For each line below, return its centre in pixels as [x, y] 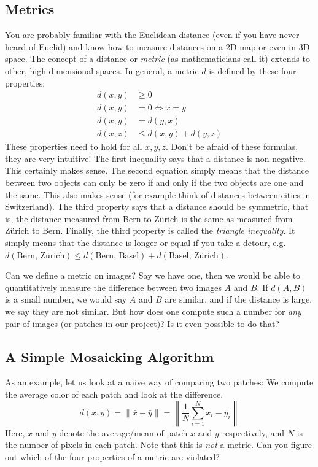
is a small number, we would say [66, 299]
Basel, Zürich [193, 256]
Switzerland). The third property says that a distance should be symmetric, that [157, 206]
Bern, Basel [117, 256]
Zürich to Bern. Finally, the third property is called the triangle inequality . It [150, 230]
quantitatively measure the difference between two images [113, 287]
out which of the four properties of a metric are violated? [112, 456]
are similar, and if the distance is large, [238, 299]
